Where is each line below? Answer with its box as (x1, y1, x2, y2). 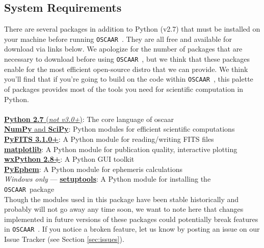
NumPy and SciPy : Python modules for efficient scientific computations (4, 123, 235, 134)
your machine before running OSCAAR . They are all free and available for (4, 33, 232, 44)
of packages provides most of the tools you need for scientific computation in (4, 83, 244, 94)
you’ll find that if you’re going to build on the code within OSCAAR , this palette (4, 73, 253, 84)
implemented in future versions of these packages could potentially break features (4, 213, 258, 224)
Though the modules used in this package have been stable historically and (4, 193, 239, 204)
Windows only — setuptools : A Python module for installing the (4, 173, 211, 184)
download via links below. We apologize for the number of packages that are (4, 43, 243, 54)
